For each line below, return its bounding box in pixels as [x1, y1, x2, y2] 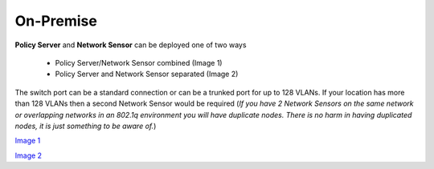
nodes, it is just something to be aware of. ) [14, 121, 157, 131]
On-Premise [14, 12, 98, 30]
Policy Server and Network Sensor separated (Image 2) [55, 69, 239, 79]
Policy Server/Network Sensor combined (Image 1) [55, 58, 223, 67]
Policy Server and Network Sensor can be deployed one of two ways [14, 40, 247, 50]
